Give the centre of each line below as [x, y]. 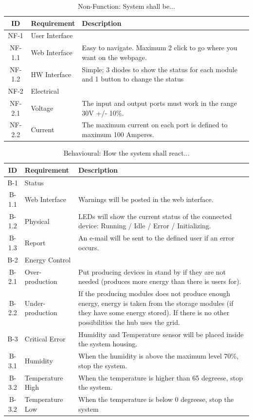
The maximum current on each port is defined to [155, 125]
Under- [35, 303]
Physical [37, 221]
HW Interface [51, 74]
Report [35, 243]
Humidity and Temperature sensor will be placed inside [161, 334]
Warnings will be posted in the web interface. [146, 199]
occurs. [89, 247]
